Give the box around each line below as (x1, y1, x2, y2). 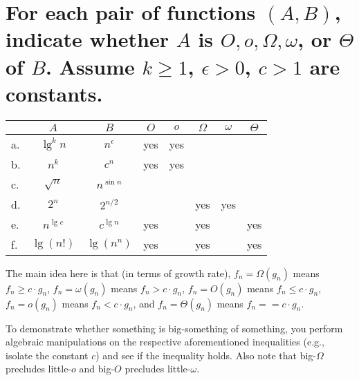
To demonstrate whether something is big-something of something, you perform (6, 321, 343, 335)
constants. (6, 79, 103, 107)
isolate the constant (6, 348, 89, 362)
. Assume (45, 52, 135, 80)
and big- (79, 361, 115, 376)
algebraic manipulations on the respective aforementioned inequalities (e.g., (6, 334, 324, 349)
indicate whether (6, 25, 169, 53)
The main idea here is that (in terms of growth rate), (6, 265, 231, 280)
